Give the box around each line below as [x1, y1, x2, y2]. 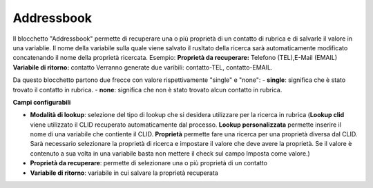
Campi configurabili [12, 98, 71, 106]
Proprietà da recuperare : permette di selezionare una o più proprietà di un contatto [30, 159, 267, 167]
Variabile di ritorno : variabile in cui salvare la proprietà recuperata [30, 169, 219, 177]
